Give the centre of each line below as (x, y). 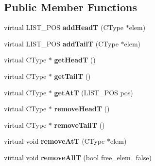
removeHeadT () (82, 109)
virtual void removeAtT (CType (54, 141)
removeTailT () (79, 125)
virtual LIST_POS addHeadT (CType (64, 27)
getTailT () (72, 76)
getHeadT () (75, 60)
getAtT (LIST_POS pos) (94, 92)
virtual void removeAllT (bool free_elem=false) (78, 157)
